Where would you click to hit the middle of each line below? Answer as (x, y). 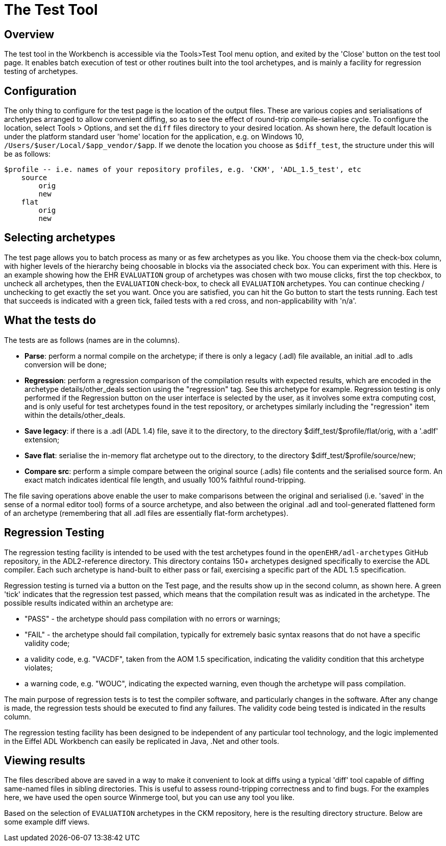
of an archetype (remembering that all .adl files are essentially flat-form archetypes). (146, 513)
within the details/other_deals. (75, 415)
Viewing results (45, 760)
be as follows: (27, 154)
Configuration (40, 91)
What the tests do (50, 320)
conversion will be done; (66, 364)
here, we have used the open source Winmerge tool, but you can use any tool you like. (149, 798)
